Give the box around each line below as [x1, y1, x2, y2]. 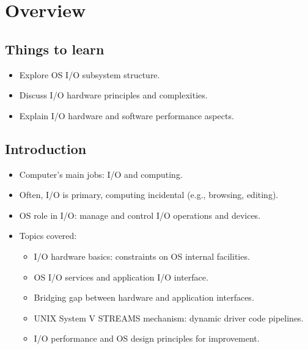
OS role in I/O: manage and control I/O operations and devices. [19, 208, 261, 221]
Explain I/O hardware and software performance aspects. [19, 109, 234, 122]
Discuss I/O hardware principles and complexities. [19, 89, 208, 101]
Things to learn [5, 39, 105, 58]
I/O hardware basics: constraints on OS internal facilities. [34, 249, 250, 262]
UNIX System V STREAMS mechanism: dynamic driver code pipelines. [34, 311, 304, 324]
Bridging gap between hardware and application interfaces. [34, 291, 254, 304]
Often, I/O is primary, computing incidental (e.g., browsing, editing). [19, 188, 279, 201]
